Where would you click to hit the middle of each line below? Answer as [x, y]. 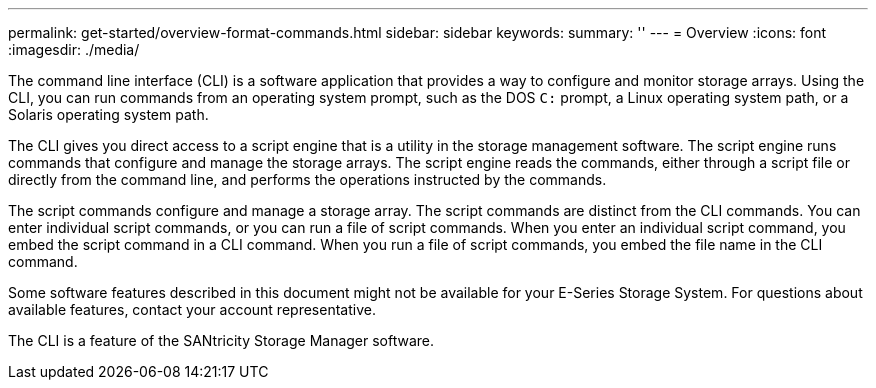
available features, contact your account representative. [192, 309]
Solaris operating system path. [108, 114]
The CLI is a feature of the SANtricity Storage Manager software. [221, 340]
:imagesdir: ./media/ [74, 49]
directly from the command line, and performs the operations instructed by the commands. [307, 179]
